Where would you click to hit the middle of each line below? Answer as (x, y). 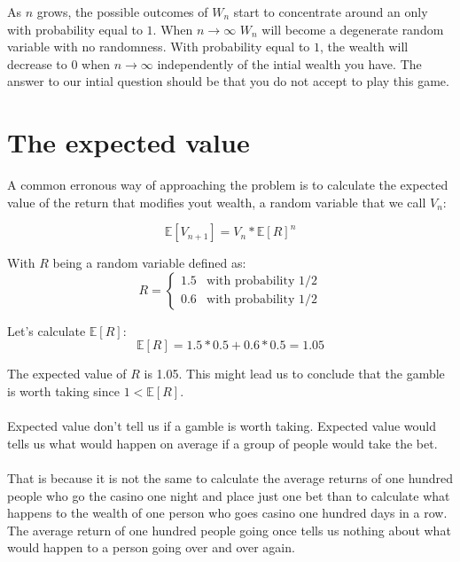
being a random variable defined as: (149, 263)
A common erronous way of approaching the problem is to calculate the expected (228, 185)
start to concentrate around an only (331, 12)
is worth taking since (63, 391)
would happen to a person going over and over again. (151, 547)
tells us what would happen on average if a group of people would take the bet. (222, 443)
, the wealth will (364, 47)
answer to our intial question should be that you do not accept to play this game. (228, 81)
